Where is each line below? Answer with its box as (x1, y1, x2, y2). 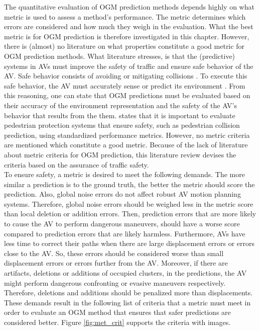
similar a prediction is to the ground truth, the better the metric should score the (4, 179, 255, 189)
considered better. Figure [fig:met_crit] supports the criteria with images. (4, 317, 231, 327)
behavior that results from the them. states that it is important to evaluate (4, 110, 235, 120)
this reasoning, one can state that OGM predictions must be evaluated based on (4, 90, 250, 101)
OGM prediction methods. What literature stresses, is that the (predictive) (4, 50, 235, 61)
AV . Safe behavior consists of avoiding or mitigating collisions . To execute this (4, 70, 247, 81)
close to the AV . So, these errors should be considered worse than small (4, 247, 224, 258)
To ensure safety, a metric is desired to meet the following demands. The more (4, 169, 245, 180)
